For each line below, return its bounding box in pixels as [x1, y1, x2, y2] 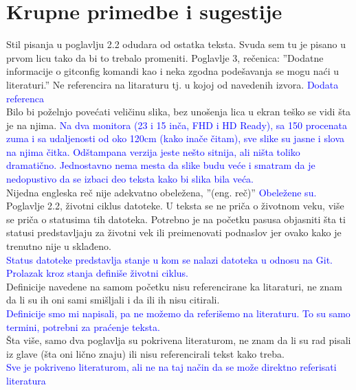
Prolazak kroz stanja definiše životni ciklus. [6, 266, 188, 280]
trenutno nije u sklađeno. [6, 239, 111, 253]
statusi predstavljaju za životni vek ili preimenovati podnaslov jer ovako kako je [6, 225, 342, 240]
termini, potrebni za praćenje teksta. [6, 319, 160, 334]
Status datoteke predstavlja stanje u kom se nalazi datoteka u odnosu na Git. [6, 252, 333, 266]
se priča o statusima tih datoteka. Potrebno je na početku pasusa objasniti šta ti [6, 211, 346, 226]
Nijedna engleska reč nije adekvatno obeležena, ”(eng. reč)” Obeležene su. [6, 185, 317, 199]
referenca [6, 91, 44, 105]
